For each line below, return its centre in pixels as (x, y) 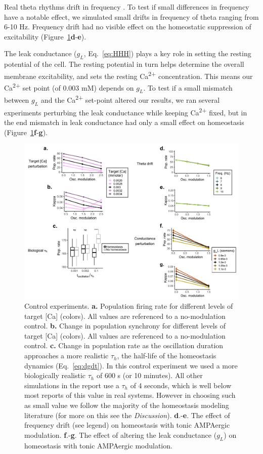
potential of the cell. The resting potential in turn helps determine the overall (124, 64)
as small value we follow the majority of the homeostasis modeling (127, 405)
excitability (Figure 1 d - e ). (45, 36)
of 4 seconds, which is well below (181, 385)
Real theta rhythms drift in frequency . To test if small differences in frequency (127, 7)
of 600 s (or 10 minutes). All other (149, 375)
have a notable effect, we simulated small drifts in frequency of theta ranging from (131, 16)
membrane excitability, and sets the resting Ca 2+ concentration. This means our (128, 75)
